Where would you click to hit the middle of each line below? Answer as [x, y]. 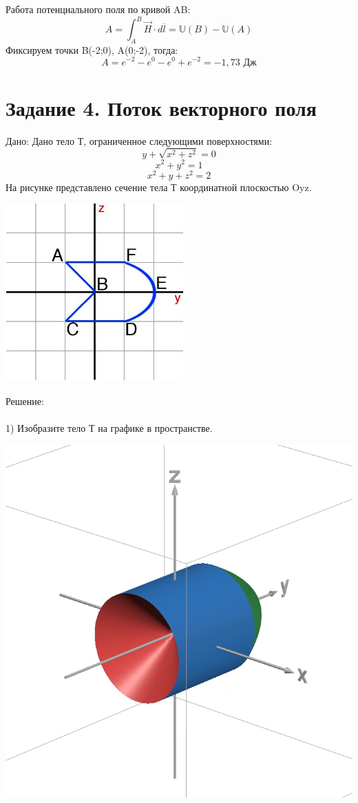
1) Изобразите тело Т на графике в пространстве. [109, 428]
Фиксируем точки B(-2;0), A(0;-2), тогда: [92, 49]
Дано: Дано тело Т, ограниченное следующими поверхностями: [139, 140]
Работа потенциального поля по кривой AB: [98, 9]
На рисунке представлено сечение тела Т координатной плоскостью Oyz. [159, 187]
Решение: [25, 400]
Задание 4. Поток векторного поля [161, 107]
